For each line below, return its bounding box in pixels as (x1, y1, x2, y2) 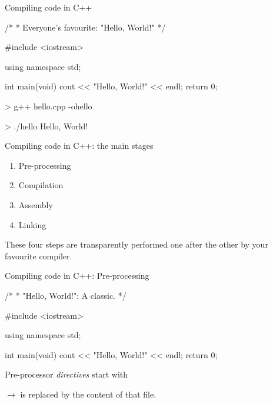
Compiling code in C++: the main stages (5, 139, 154, 152)
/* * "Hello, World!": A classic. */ (5, 289, 126, 301)
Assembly (18, 198, 53, 211)
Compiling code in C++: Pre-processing (5, 269, 149, 282)
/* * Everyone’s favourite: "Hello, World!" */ (5, 21, 166, 33)
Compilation (18, 179, 64, 191)
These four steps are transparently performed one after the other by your (5, 238, 268, 251)
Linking (18, 218, 46, 231)
